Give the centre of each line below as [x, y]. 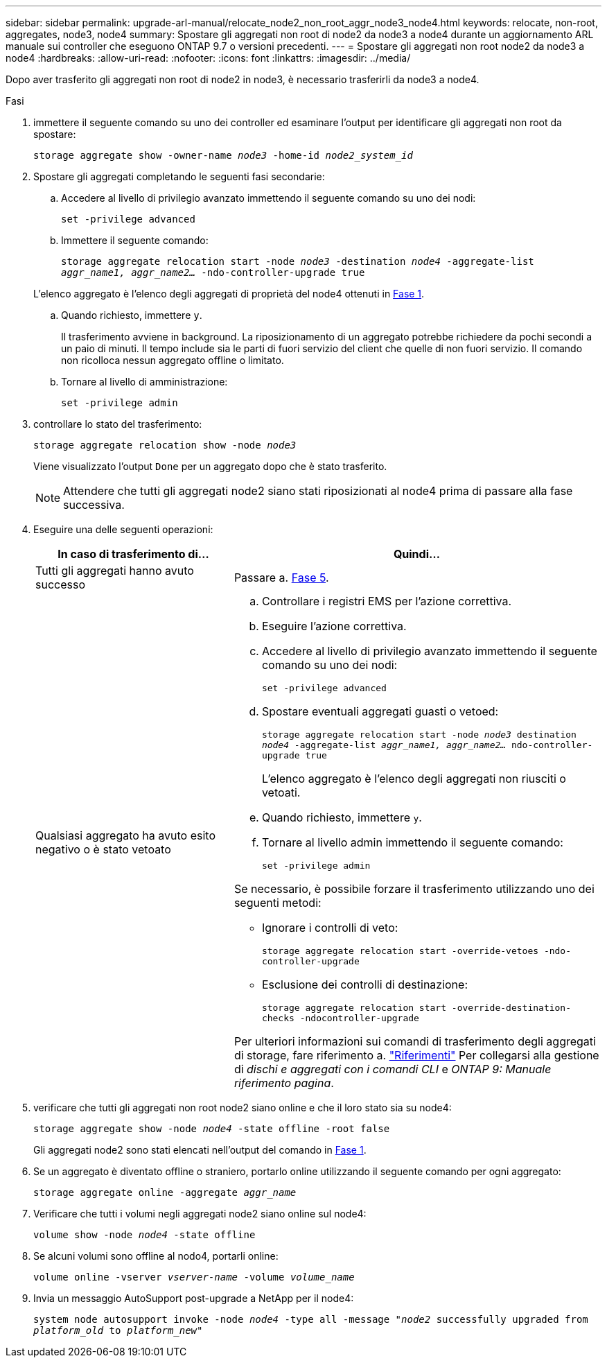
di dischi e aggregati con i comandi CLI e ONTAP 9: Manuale [393, 1069]
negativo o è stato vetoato [103, 849]
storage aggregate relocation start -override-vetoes [400, 951]
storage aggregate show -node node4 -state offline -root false [212, 1129]
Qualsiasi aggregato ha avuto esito [125, 835]
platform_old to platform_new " [118, 1330]
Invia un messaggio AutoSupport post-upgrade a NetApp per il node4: [194, 1298]
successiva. [94, 505]
